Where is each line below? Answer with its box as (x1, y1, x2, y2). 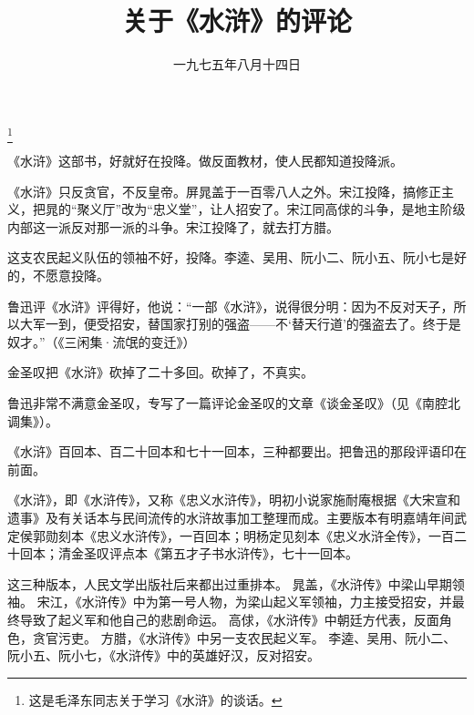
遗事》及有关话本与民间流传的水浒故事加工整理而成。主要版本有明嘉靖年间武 (7, 507, 467, 526)
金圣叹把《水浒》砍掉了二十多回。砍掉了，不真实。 (7, 363, 314, 382)
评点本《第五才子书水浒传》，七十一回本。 (108, 544, 358, 563)
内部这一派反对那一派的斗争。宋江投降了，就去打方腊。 (7, 217, 339, 236)
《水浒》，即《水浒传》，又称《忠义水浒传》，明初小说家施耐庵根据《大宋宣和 (7, 490, 460, 509)
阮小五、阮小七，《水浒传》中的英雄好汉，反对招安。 (7, 646, 320, 665)
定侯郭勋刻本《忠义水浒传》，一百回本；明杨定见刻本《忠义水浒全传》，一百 (7, 526, 454, 545)
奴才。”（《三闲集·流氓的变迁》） (7, 332, 196, 351)
